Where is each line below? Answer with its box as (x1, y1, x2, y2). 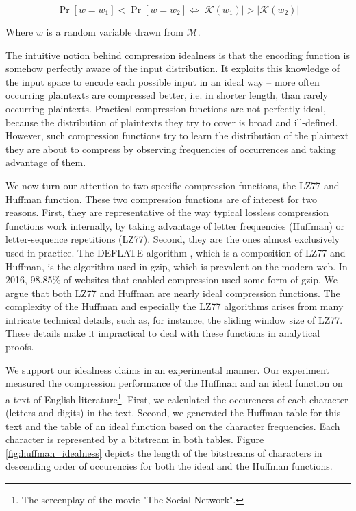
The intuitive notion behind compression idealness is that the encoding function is (5, 47, 350, 62)
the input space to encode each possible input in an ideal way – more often (5, 74, 320, 88)
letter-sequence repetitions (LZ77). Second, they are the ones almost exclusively (5, 232, 340, 246)
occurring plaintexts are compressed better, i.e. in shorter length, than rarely (5, 88, 328, 102)
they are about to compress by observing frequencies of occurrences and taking (5, 141, 336, 156)
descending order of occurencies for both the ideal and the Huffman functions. (5, 459, 333, 473)
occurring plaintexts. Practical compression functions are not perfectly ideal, (5, 101, 326, 115)
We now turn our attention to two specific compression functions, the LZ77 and (5, 178, 340, 192)
